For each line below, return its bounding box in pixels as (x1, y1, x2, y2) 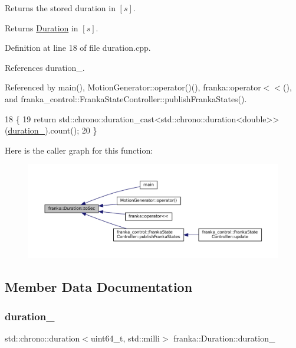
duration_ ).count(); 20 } (8, 124, 97, 136)
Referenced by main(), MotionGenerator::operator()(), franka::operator (5, 81, 261, 93)
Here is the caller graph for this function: (5, 144, 153, 156)
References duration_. (5, 61, 85, 73)
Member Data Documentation (5, 278, 193, 296)
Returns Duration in (5, 21, 78, 34)
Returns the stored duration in (5, 2, 116, 14)
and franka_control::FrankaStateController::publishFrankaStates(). (5, 92, 247, 105)
